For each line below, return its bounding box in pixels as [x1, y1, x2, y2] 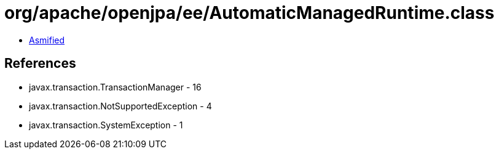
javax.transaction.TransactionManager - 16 [29, 81, 202, 92]
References [4, 56, 76, 71]
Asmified [29, 34, 65, 45]
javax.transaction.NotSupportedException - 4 [29, 100, 212, 111]
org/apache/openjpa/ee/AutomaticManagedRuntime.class [4, 2, 495, 23]
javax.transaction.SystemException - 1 [29, 119, 183, 130]
